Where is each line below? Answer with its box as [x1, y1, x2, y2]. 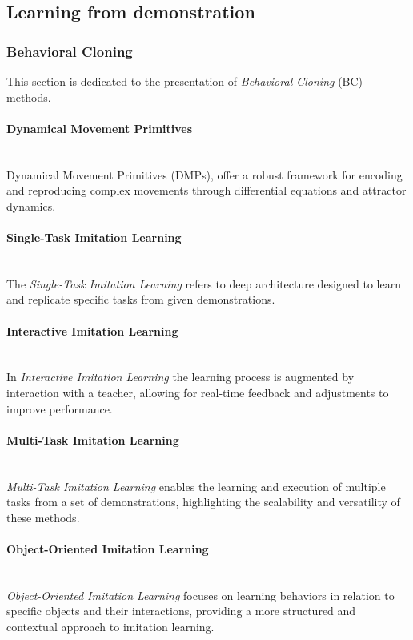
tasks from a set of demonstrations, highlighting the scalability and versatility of [6, 493, 400, 510]
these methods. [6, 509, 80, 525]
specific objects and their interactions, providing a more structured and [6, 602, 356, 619]
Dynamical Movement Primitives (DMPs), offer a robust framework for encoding [6, 166, 403, 183]
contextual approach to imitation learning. [6, 618, 215, 634]
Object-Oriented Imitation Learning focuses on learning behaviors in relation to [6, 586, 395, 603]
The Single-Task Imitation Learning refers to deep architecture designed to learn [6, 275, 401, 292]
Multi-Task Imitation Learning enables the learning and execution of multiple [6, 477, 386, 494]
